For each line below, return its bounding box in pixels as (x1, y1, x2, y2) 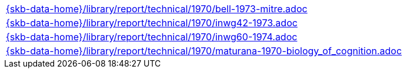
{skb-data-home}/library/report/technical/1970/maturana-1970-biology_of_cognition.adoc (6, 45, 402, 57)
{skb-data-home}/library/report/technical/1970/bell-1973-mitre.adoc (6, 3, 308, 15)
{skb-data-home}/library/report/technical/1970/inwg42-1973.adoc (6, 17, 298, 29)
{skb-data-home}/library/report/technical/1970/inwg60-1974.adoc (6, 31, 298, 43)
